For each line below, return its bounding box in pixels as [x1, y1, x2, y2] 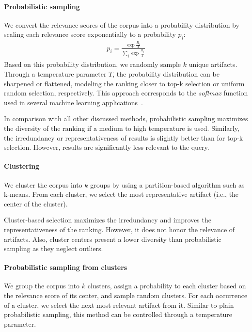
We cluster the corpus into [4, 179, 82, 190]
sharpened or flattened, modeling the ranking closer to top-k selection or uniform [4, 78, 245, 88]
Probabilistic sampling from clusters [4, 262, 127, 272]
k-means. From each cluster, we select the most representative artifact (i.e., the [4, 189, 239, 199]
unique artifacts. [189, 59, 237, 69]
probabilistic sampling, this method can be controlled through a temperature [4, 309, 233, 319]
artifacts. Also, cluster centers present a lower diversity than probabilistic [4, 234, 221, 244]
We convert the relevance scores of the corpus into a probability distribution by [4, 19, 239, 30]
